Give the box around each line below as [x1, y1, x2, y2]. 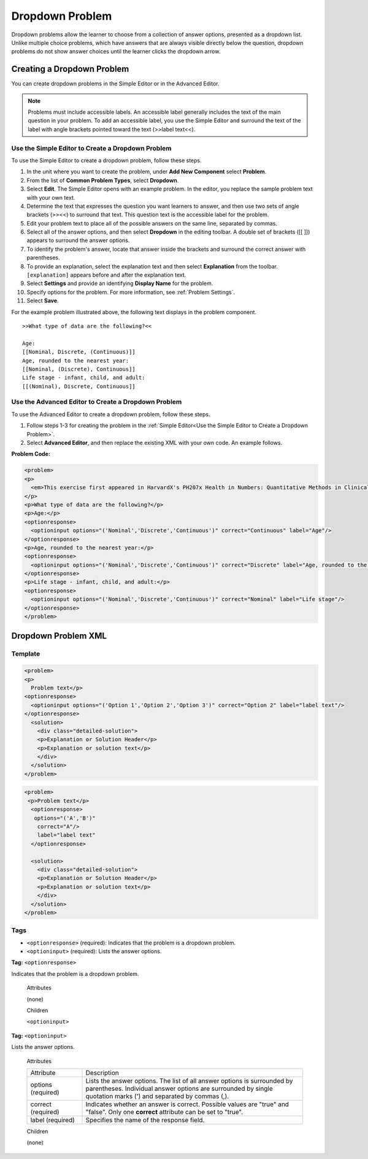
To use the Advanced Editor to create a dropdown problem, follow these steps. [11, 411, 210, 418]
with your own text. [26, 194, 75, 201]
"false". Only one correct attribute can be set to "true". [85, 1107, 243, 1116]
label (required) [30, 1115, 75, 1124]
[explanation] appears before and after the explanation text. [26, 271, 186, 279]
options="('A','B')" [34, 814, 96, 822]
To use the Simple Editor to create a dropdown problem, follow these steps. [11, 157, 202, 164]
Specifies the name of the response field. [85, 1115, 205, 1124]
